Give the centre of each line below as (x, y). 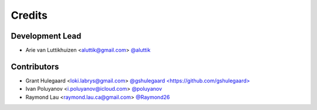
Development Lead (46, 36)
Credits (29, 15)
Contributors (35, 66)
